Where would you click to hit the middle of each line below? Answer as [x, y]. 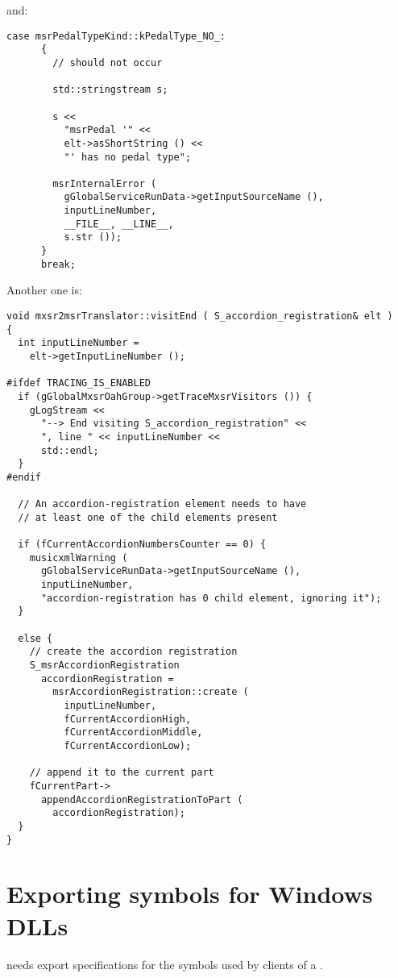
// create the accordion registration [133, 652]
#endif [24, 477]
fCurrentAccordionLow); [128, 746]
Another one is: [44, 290]
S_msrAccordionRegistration [104, 666]
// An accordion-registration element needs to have [162, 504]
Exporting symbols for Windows [190, 894]
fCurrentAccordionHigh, [128, 719]
